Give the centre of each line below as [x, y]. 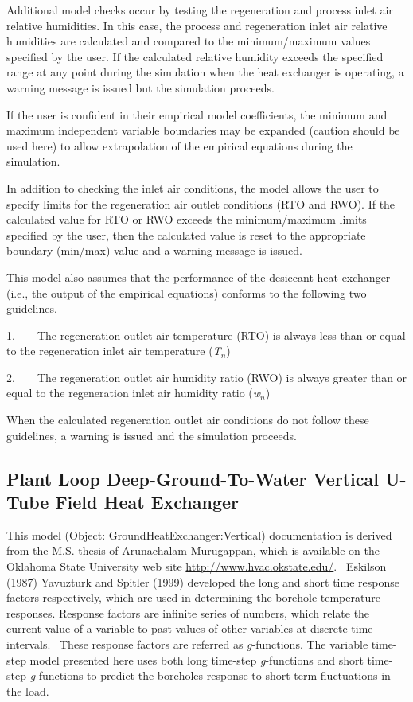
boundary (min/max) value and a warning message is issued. [154, 250]
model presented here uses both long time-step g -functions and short [197, 659]
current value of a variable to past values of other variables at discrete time [190, 628]
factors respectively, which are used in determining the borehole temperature [193, 597]
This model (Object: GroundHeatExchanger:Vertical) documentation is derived [199, 534]
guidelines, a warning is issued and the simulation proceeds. [152, 435]
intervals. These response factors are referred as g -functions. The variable [187, 644]
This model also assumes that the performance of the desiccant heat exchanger [199, 277]
